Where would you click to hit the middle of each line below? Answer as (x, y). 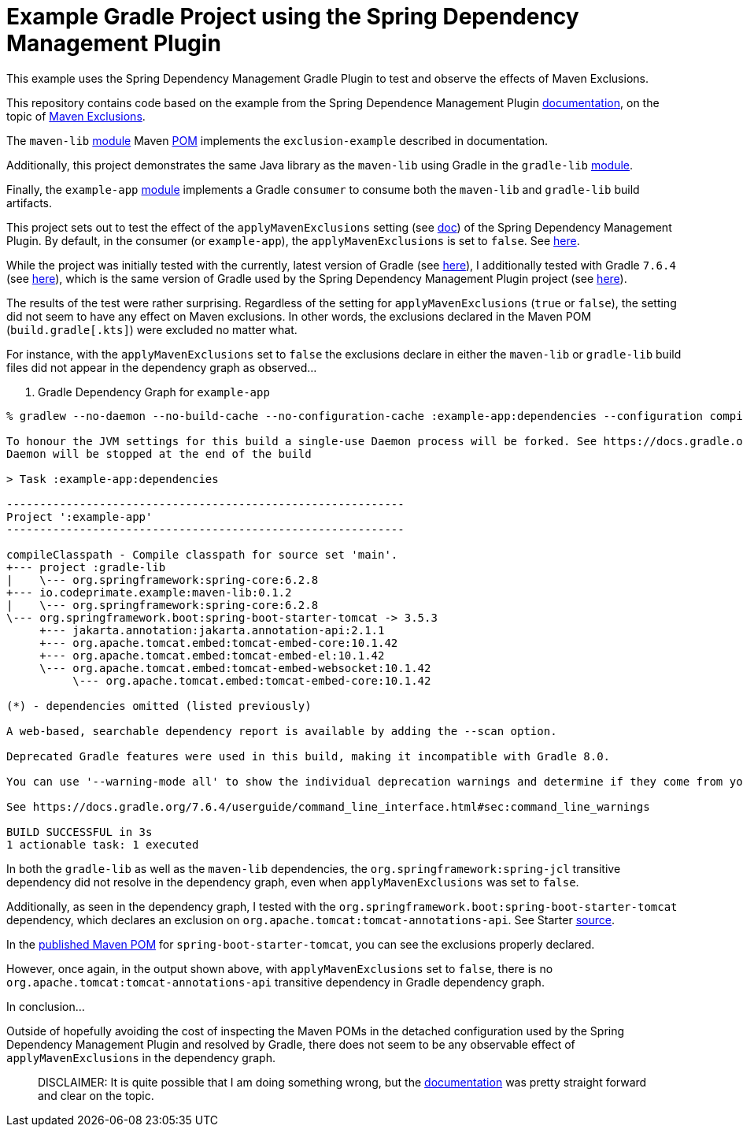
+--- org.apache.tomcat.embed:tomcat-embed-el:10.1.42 (212, 655)
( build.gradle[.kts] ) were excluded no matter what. (152, 329)
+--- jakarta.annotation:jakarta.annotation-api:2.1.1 (212, 630)
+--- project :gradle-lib (86, 567)
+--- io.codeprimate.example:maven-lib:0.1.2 (149, 592)
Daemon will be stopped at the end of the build (159, 453)
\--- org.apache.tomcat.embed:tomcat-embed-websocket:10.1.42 (235, 668)
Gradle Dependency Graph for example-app (154, 392)
